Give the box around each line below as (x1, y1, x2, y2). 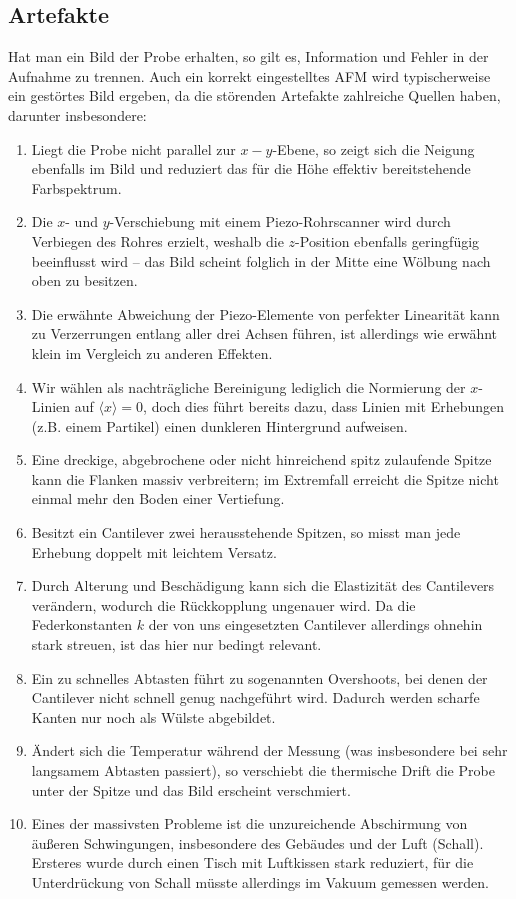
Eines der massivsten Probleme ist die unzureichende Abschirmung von (31, 813, 468, 834)
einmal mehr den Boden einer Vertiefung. (31, 488, 285, 509)
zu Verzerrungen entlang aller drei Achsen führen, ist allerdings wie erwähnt (31, 323, 498, 344)
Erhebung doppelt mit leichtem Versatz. (31, 541, 277, 562)
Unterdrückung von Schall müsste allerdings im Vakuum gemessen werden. (31, 871, 489, 892)
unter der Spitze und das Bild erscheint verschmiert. (31, 779, 351, 800)
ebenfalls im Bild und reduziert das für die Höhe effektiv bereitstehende (31, 158, 471, 179)
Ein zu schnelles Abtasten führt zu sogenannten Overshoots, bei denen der (31, 667, 488, 688)
